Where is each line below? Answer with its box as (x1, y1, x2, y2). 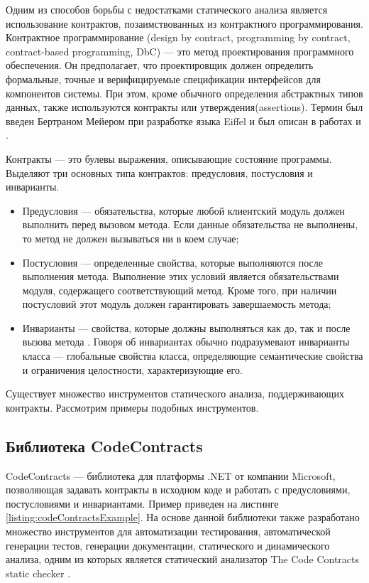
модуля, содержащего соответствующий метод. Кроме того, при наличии (22, 282, 337, 297)
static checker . (6, 565, 71, 580)
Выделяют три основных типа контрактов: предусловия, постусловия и (6, 165, 313, 180)
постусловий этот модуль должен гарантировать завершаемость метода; (22, 296, 331, 311)
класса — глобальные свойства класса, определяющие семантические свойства (22, 348, 363, 363)
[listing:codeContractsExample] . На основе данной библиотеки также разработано (6, 510, 360, 525)
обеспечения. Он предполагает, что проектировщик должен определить (6, 58, 314, 73)
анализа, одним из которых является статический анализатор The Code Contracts (6, 552, 360, 567)
